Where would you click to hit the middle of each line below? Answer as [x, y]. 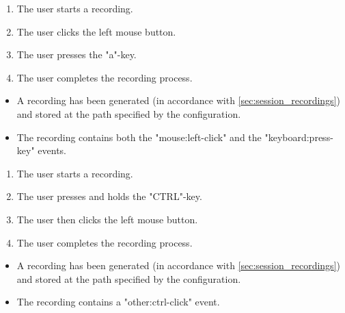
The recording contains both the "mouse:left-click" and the [139, 137]
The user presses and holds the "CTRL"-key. [109, 196]
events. [52, 150]
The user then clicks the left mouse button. [107, 219]
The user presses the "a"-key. [77, 54]
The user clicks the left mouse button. [96, 31]
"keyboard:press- [299, 137]
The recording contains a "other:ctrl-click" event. [118, 302]
